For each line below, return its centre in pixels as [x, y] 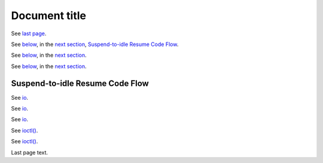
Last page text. [29, 152]
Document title [49, 16]
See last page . [29, 33]
